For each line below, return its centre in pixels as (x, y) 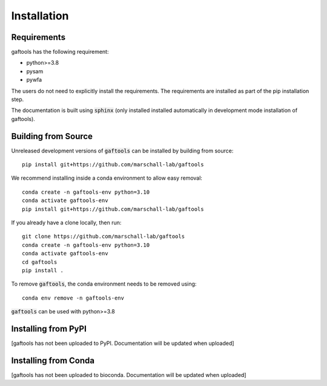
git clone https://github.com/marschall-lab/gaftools (103, 237)
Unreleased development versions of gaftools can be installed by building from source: (122, 151)
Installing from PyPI (49, 329)
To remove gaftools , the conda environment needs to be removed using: (104, 284)
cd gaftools (40, 262)
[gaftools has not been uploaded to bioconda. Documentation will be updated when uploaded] (129, 375)
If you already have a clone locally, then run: (66, 223)
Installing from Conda (53, 360)
